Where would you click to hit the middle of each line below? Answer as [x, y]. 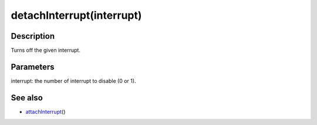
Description [33, 36]
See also [27, 98]
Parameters [33, 67]
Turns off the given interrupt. [45, 50]
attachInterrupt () [45, 112]
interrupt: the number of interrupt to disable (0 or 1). [73, 81]
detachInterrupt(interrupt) [76, 15]
